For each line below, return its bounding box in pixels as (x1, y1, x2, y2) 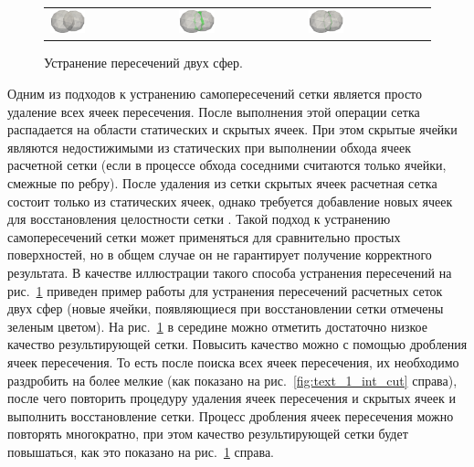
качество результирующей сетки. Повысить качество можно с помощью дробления (7, 334, 468, 354)
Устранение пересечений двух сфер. (44, 53, 243, 72)
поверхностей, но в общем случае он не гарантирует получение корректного (7, 245, 432, 264)
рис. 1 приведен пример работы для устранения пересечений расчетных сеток (7, 281, 443, 300)
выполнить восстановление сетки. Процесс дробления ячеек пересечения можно (7, 406, 454, 425)
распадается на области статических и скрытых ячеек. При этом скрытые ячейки (7, 120, 458, 139)
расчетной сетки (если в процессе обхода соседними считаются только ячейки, (7, 155, 447, 175)
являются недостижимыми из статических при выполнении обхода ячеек (7, 137, 412, 156)
